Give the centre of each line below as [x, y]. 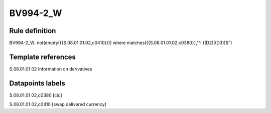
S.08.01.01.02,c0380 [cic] [36, 95]
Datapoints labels [37, 83]
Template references [43, 57]
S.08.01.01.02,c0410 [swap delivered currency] [58, 104]
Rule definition [33, 31]
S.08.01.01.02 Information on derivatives [51, 69]
